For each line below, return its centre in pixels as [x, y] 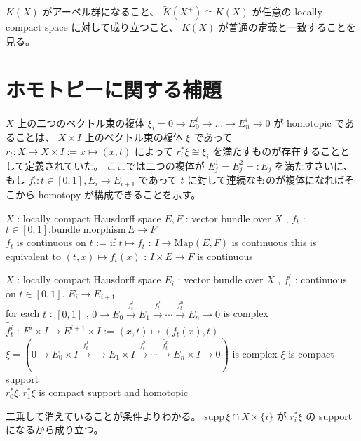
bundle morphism [88, 230]
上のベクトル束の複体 [134, 137]
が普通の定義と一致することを [287, 27]
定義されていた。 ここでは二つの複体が [115, 165]
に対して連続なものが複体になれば [266, 180]
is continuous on [51, 242]
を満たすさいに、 [314, 165]
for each [23, 313]
